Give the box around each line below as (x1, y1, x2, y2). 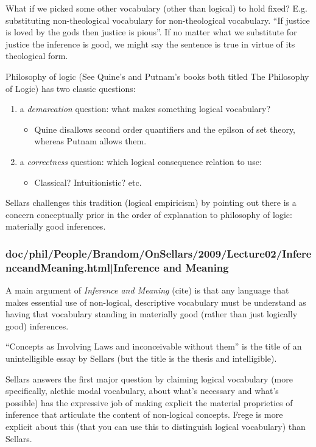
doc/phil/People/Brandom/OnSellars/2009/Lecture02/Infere (5, 245, 312, 261)
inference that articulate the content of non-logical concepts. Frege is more (5, 408, 283, 421)
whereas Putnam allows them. (34, 135, 147, 147)
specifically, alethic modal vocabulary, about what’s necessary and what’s (5, 384, 279, 397)
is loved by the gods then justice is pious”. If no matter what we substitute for (5, 26, 297, 38)
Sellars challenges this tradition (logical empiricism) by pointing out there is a (5, 196, 297, 209)
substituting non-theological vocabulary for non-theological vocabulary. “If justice (5, 13, 310, 26)
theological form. (5, 49, 68, 62)
